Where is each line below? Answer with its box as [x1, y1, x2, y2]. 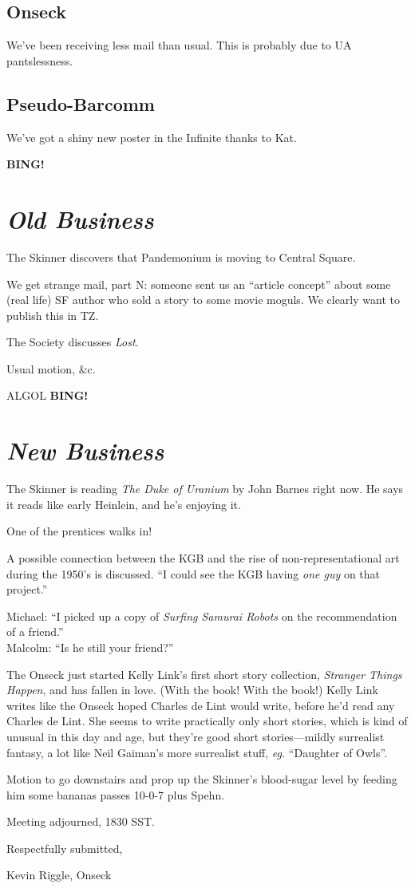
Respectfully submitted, [6, 839, 123, 856]
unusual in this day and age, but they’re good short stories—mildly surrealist [6, 728, 385, 744]
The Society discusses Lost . [6, 333, 139, 350]
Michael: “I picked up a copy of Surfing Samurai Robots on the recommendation [6, 607, 397, 624]
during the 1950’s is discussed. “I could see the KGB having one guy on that [6, 565, 381, 582]
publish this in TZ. [6, 306, 99, 323]
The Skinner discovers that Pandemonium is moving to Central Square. [6, 248, 356, 265]
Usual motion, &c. [6, 360, 96, 377]
